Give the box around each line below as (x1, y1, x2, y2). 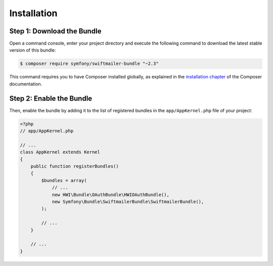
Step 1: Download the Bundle (9, 27, 102, 35)
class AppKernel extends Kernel (20, 149, 101, 155)
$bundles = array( (41, 178, 87, 183)
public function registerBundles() (30, 163, 119, 169)
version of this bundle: (9, 47, 56, 53)
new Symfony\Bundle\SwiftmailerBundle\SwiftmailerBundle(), (52, 199, 204, 204)
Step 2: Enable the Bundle (9, 94, 93, 103)
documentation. (9, 81, 42, 87)
